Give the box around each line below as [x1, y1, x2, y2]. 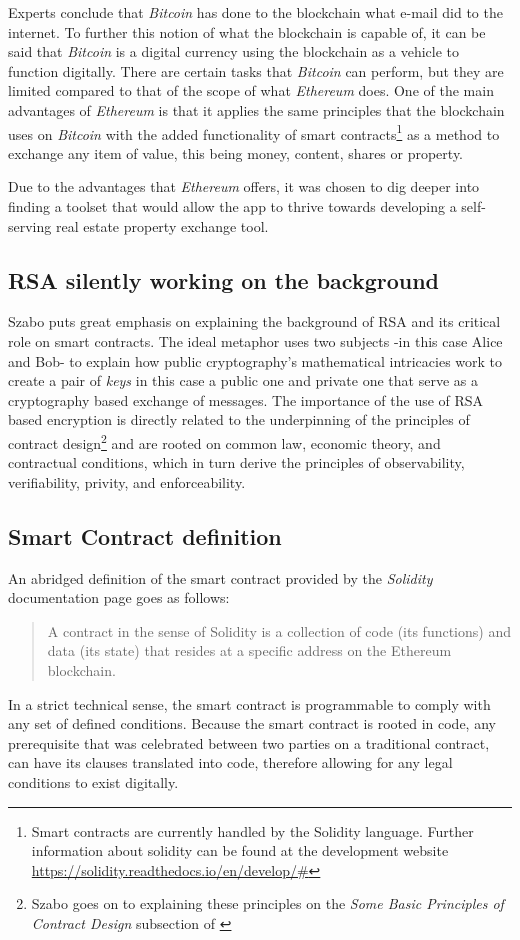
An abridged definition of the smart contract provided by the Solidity [8, 567, 433, 588]
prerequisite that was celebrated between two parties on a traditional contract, [8, 732, 490, 753]
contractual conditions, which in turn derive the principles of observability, [8, 452, 465, 473]
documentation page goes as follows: [8, 587, 230, 608]
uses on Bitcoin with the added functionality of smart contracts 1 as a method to [8, 120, 500, 144]
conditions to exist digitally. [8, 771, 179, 792]
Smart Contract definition [8, 520, 282, 551]
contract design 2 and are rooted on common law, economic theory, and [8, 429, 441, 453]
